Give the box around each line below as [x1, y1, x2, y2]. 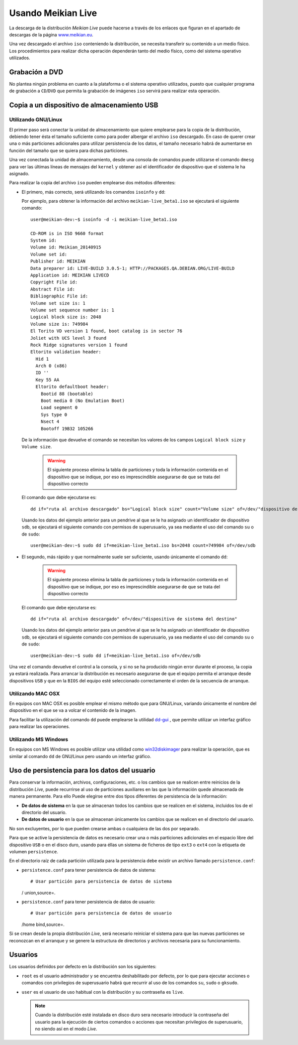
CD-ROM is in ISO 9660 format [30, 231, 104, 236]
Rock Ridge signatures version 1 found [30, 342, 128, 348]
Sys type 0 [40, 411, 68, 417]
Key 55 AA [35, 377, 60, 383]
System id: [30, 238, 57, 244]
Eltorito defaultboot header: [35, 384, 109, 390]
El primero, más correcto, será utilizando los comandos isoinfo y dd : [21, 189, 166, 195]
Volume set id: [30, 252, 68, 257]
